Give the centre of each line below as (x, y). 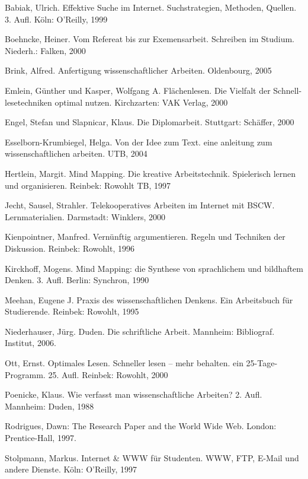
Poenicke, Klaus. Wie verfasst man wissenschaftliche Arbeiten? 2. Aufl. (134, 394)
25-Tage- (262, 363)
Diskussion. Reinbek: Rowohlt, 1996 (70, 248)
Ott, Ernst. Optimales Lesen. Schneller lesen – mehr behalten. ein (124, 363)
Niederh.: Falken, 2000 (45, 50)
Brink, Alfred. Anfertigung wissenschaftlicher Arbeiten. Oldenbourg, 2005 (138, 70)
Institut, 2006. (31, 343)
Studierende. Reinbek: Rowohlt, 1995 (72, 311)
